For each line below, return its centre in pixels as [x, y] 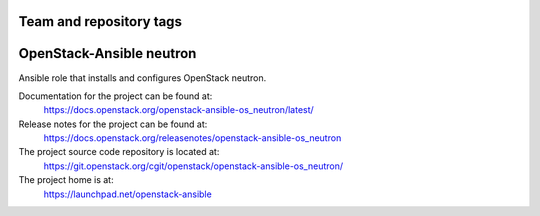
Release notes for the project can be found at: [113, 124]
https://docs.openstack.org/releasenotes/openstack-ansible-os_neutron [192, 138]
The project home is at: [66, 180]
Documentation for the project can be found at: [115, 96]
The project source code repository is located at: [119, 152]
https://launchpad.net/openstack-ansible [127, 194]
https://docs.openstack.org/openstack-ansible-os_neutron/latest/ [178, 110]
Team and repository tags [100, 21]
